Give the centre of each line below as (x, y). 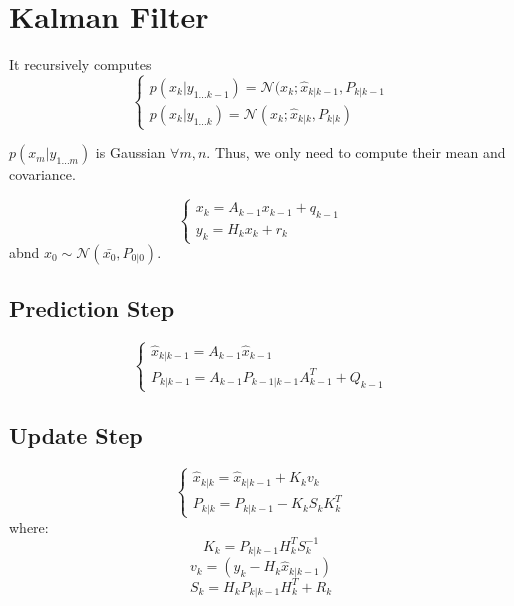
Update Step (76, 434)
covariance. (42, 174)
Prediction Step (92, 308)
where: (29, 526)
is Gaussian (130, 152)
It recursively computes (80, 64)
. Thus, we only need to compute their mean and (356, 152)
